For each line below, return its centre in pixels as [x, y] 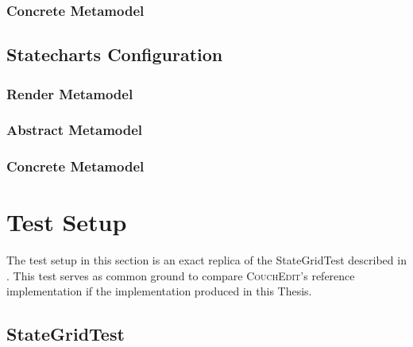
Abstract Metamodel [75, 130]
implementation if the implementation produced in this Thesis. [159, 291]
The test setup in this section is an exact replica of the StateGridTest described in [206, 260]
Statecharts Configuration [115, 54]
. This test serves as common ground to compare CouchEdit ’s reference [181, 275]
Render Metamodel [70, 93]
